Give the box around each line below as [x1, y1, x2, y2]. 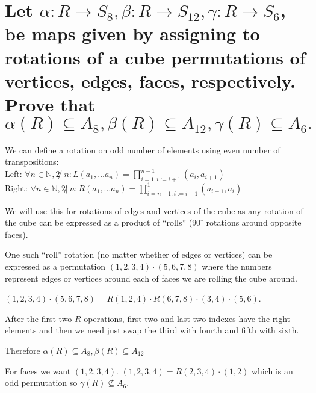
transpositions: [5, 155, 59, 168]
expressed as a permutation [5, 260, 106, 273]
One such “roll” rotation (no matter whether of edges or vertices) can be [5, 248, 273, 261]
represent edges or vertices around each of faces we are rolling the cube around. [5, 271, 297, 284]
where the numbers [202, 260, 272, 273]
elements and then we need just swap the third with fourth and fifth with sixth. [5, 324, 299, 336]
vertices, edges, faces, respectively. [5, 68, 296, 93]
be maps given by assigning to [5, 21, 260, 46]
